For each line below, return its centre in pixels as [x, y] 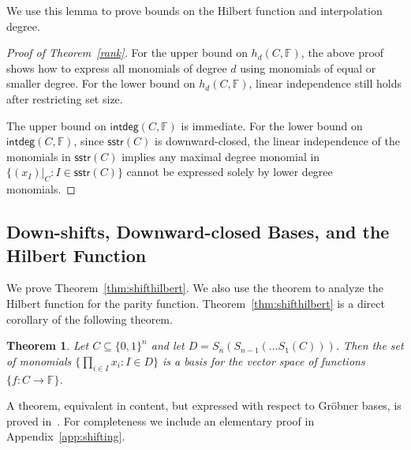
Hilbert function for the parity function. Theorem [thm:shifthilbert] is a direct [196, 303]
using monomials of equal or [308, 67]
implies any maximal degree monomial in [221, 156]
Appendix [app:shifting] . [66, 436]
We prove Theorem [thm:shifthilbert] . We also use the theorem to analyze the [195, 288]
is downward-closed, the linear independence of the [277, 141]
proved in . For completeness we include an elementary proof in [161, 420]
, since [89, 141]
